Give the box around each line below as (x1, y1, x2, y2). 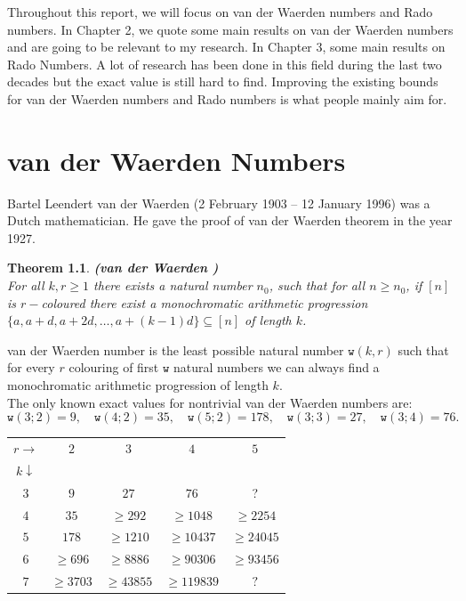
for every (7, 358, 55, 377)
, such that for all (269, 276, 366, 295)
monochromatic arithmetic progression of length (7, 376, 269, 394)
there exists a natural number (93, 276, 253, 295)
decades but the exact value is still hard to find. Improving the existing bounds (7, 72, 438, 91)
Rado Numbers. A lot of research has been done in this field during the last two (7, 54, 442, 73)
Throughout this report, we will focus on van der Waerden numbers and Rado (7, 3, 433, 20)
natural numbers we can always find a (173, 358, 380, 377)
